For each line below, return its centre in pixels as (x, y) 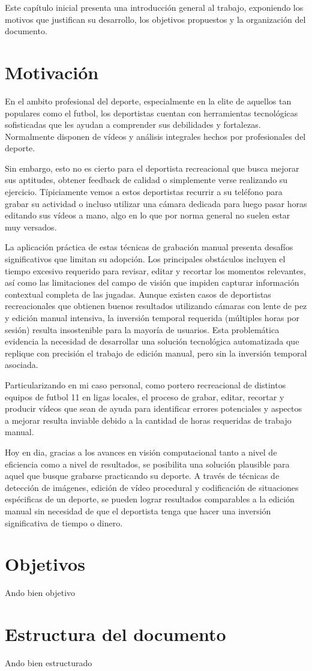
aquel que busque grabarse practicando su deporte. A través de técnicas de (142, 476)
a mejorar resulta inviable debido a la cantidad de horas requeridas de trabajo (148, 420)
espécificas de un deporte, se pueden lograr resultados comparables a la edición (150, 499)
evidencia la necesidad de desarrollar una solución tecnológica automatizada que (152, 341)
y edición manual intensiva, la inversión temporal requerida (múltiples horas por (152, 317)
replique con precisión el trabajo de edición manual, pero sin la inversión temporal (156, 353)
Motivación (52, 72)
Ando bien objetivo (40, 593)
